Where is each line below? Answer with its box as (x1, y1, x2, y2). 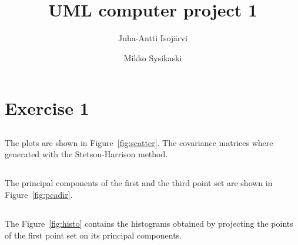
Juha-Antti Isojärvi (118, 32, 187, 44)
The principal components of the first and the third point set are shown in (5, 177, 273, 189)
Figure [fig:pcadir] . (5, 188, 73, 201)
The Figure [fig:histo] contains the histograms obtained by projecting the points (5, 217, 293, 230)
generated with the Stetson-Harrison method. (5, 148, 168, 160)
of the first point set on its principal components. (5, 229, 182, 241)
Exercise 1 (5, 96, 89, 120)
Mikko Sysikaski (123, 51, 182, 64)
